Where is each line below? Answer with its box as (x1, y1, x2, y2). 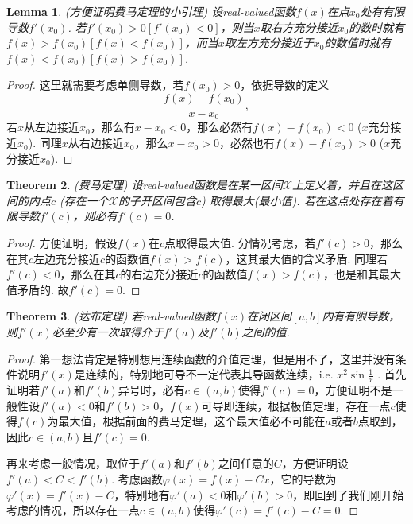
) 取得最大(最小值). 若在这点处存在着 (201, 192, 393, 208)
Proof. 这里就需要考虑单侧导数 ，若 (6, 76, 184, 93)
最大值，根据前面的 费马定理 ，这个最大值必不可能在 (58, 413, 326, 429)
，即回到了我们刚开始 (292, 486, 404, 503)
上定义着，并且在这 (291, 177, 392, 193)
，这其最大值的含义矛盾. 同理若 (225, 250, 388, 266)
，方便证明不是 (314, 382, 392, 398)
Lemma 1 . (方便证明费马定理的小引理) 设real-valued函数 (6, 3, 296, 19)
